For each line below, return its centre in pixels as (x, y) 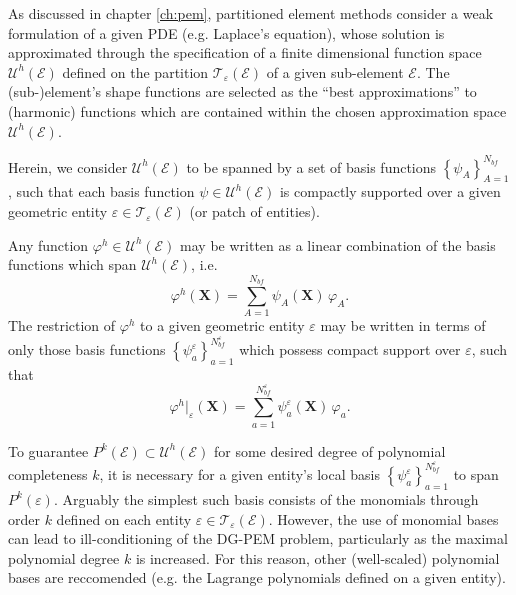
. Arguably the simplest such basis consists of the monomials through (266, 498)
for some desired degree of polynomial (330, 450)
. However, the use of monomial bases (383, 518)
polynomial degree (64, 557)
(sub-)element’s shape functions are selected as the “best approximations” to (242, 91)
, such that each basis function (101, 191)
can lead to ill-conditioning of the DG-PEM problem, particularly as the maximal (258, 538)
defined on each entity (124, 518)
